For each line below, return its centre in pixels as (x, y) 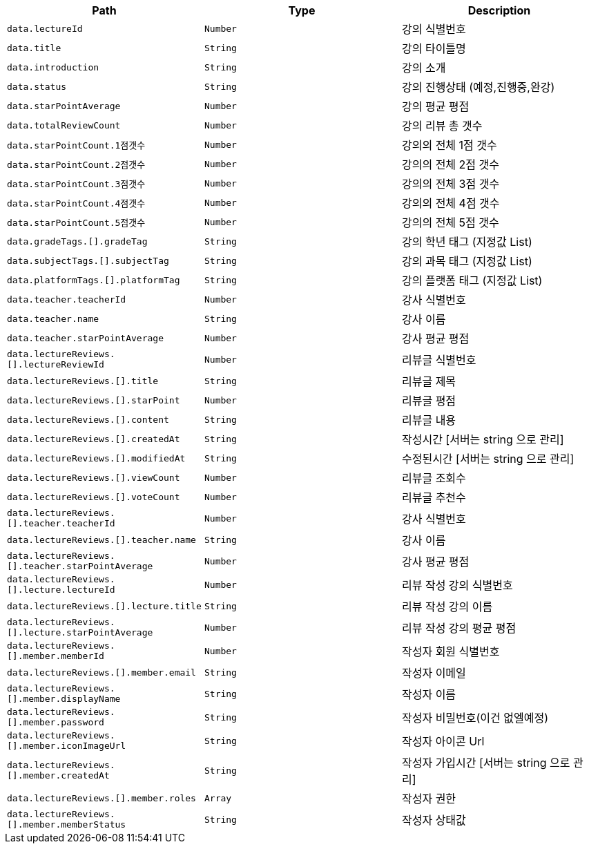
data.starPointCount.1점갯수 (76, 145)
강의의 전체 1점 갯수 (449, 145)
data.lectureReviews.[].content (88, 419)
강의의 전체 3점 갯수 (451, 184)
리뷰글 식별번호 (439, 360)
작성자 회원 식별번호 (451, 651)
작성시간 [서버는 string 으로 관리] (483, 439)
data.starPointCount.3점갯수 (76, 184)
